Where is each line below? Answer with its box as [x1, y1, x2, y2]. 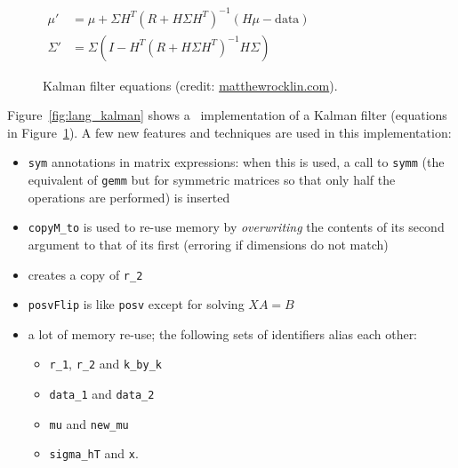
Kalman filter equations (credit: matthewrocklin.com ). [43, 75, 338, 94]
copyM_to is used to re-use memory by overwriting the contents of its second [28, 218, 445, 236]
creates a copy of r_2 [28, 265, 143, 283]
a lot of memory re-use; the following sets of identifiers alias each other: [28, 324, 418, 343]
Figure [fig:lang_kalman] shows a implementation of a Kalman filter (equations [7, 106, 447, 124]
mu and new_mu [49, 414, 129, 432]
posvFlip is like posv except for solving [28, 295, 245, 313]
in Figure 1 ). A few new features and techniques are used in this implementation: [7, 123, 452, 141]
